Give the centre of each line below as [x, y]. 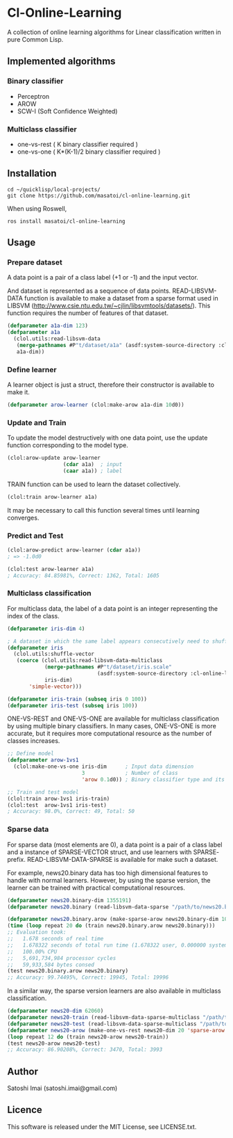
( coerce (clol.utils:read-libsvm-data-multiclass [89, 661]
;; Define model [31, 754]
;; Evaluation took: [37, 932]
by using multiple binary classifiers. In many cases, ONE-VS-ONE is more [112, 726]
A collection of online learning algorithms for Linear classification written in [114, 32]
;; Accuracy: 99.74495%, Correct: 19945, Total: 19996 [88, 978]
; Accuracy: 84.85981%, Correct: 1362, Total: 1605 [83, 575]
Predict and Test [35, 536]
